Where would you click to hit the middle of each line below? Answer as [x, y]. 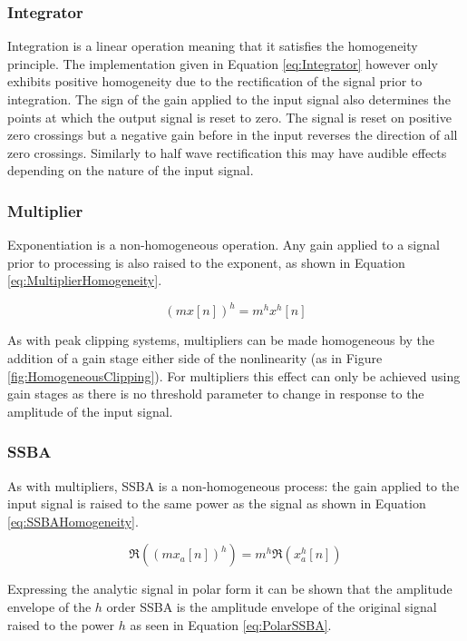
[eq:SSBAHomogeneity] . [73, 521]
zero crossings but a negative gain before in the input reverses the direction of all [233, 135]
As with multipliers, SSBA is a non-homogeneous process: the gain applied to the [233, 485]
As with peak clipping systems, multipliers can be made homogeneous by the [221, 340]
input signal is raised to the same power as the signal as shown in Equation [217, 503]
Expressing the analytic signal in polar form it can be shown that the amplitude [230, 589]
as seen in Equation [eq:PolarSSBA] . [231, 624]
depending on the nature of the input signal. [131, 170]
